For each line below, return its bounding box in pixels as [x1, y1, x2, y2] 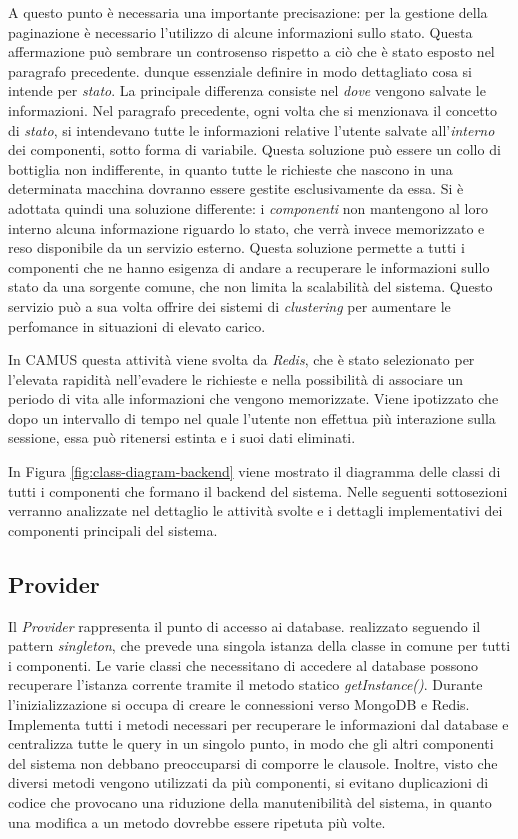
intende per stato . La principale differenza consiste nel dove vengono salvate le [8, 80, 486, 101]
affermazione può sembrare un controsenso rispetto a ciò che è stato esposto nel [8, 41, 495, 62]
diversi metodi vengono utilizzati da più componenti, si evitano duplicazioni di [8, 772, 489, 793]
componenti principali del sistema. [8, 519, 218, 540]
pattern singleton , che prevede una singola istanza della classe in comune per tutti [8, 635, 511, 656]
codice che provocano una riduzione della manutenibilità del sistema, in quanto [8, 791, 492, 812]
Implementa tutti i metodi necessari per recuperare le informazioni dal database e [8, 713, 509, 734]
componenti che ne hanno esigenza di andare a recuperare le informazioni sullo [8, 256, 490, 277]
